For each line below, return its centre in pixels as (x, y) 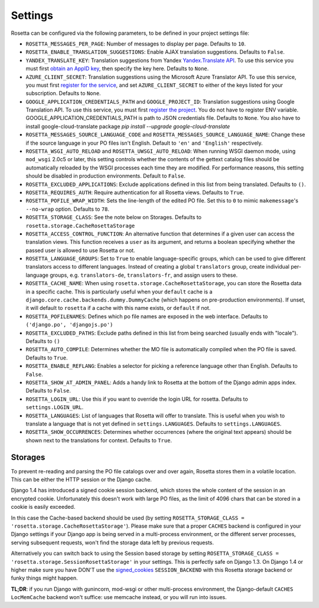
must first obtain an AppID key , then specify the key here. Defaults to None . (117, 68)
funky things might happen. (44, 578)
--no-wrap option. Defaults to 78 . (67, 209)
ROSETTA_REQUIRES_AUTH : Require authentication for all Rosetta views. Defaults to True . (135, 192)
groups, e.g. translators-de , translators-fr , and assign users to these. (144, 275)
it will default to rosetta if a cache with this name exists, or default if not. (118, 308)
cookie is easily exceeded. (43, 507)
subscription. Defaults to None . (63, 93)
